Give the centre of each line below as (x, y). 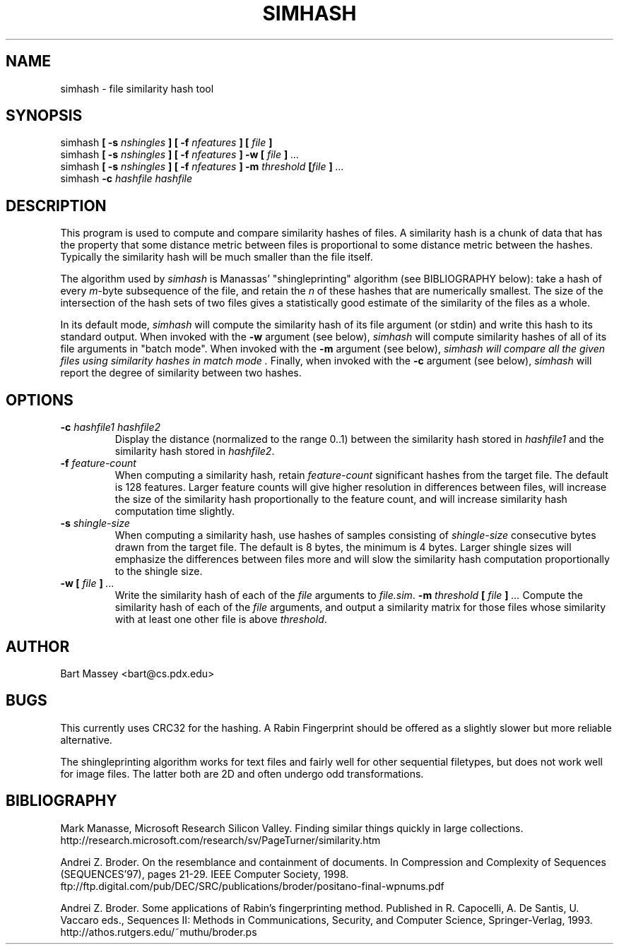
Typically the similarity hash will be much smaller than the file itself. (217, 257)
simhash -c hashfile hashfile (126, 179)
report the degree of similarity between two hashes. (181, 373)
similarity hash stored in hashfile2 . (195, 451)
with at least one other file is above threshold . (221, 619)
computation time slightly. (175, 511)
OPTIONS (40, 400)
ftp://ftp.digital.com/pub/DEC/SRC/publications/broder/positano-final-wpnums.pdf (252, 886)
